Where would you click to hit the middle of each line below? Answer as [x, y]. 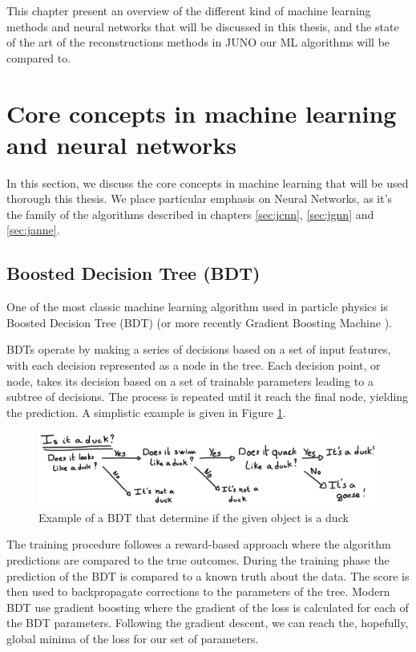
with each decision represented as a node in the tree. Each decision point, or [194, 365]
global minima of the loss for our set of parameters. [133, 638]
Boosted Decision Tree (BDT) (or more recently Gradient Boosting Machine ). [199, 322]
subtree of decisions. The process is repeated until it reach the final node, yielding [208, 397]
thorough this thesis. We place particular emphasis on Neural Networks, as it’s [200, 198]
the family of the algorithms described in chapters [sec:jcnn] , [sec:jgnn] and [190, 214]
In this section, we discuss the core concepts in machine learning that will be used [208, 182]
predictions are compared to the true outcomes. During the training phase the [198, 559]
